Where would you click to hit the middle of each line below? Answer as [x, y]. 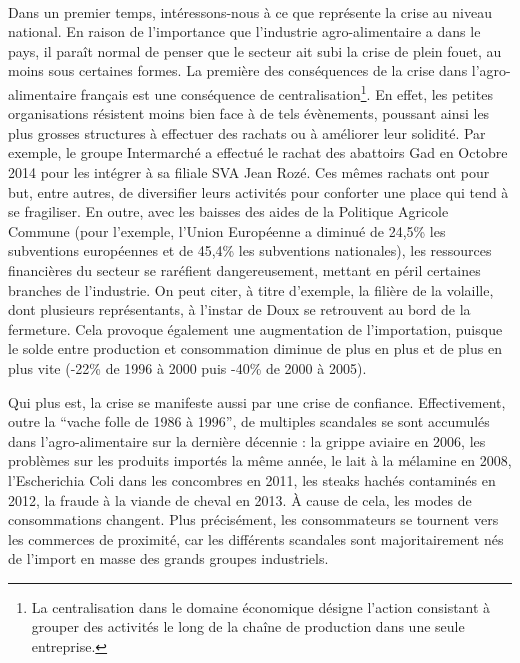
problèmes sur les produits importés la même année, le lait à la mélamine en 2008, [260, 460]
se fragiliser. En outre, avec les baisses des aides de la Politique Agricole [228, 211]
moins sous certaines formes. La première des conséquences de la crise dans [238, 70]
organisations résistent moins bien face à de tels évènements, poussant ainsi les [249, 113]
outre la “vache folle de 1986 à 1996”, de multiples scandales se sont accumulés [249, 421]
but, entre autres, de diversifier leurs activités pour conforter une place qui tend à [258, 191]
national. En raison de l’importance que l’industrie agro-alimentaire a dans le [244, 31]
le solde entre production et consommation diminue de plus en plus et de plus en [255, 348]
